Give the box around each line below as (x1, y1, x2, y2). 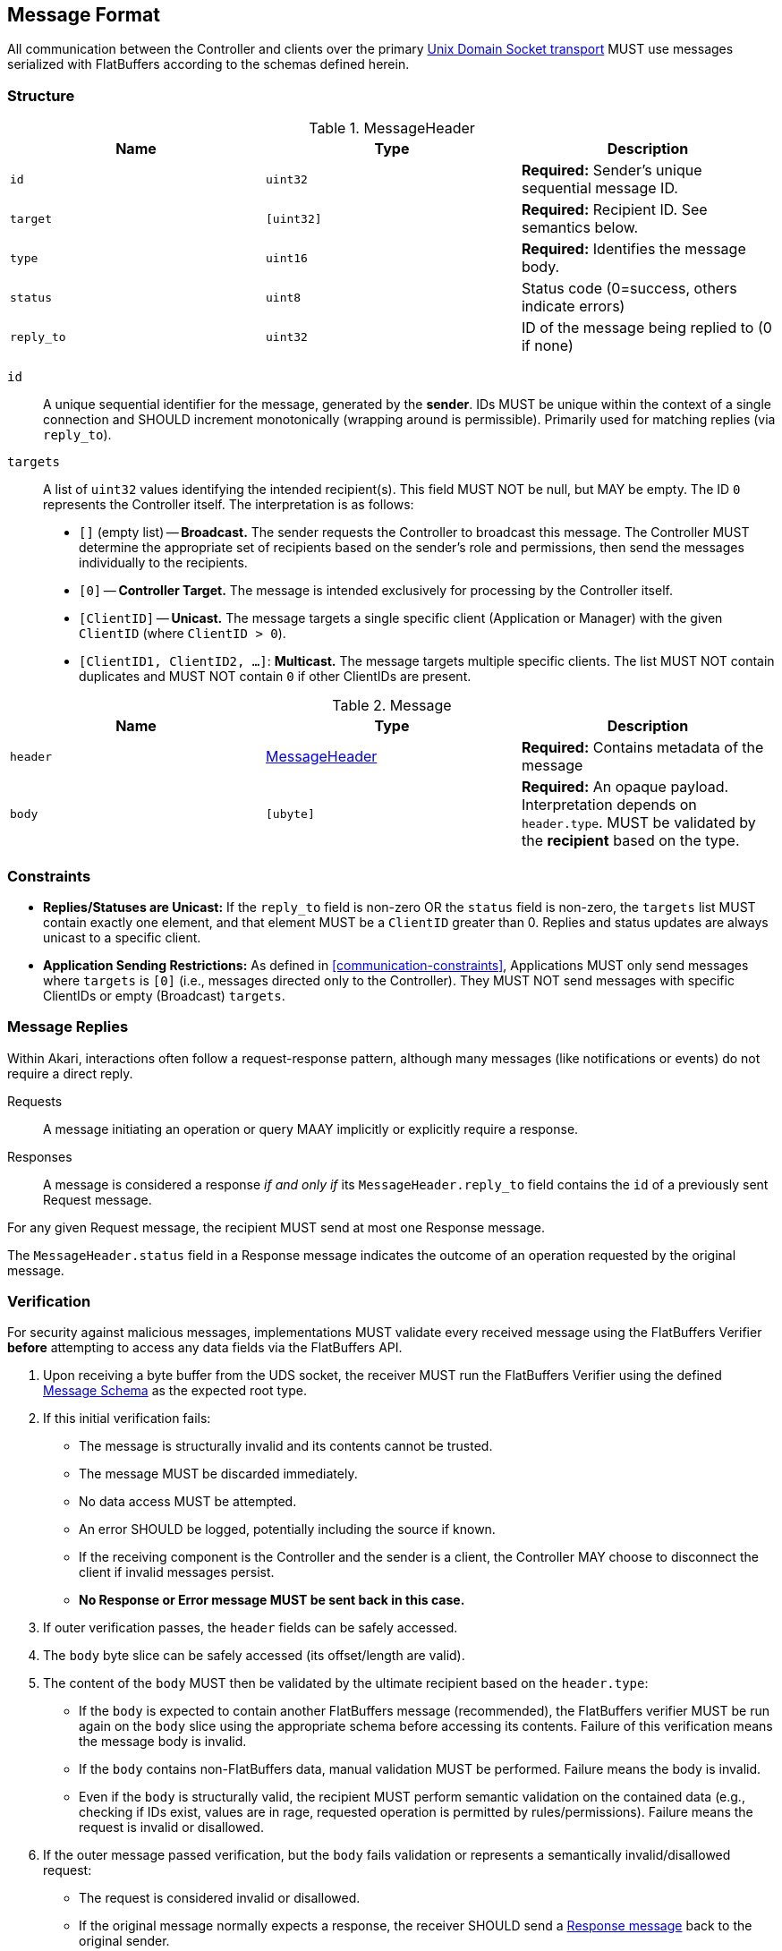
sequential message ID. (521, 179, 678, 198)
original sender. (79, 1933, 170, 1949)
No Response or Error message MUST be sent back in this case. (79, 1592, 465, 1608)
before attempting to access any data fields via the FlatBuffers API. (7, 1340, 403, 1356)
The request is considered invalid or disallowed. (79, 1890, 361, 1906)
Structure (7, 86, 75, 105)
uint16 (265, 251, 308, 265)
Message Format (7, 4, 160, 26)
